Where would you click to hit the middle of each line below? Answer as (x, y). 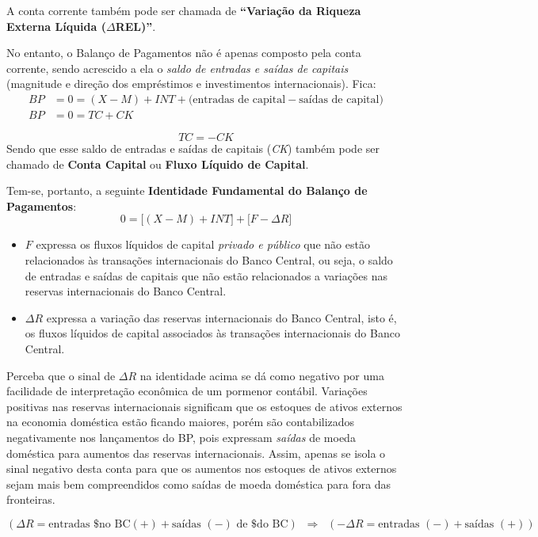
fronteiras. (31, 499)
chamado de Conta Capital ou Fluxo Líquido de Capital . (158, 164)
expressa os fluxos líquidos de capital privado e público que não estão (203, 244)
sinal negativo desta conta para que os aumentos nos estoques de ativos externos (202, 468)
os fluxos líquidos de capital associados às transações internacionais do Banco (212, 333)
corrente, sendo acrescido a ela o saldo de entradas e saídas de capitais (177, 68)
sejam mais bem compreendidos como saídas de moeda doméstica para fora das (199, 484)
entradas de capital (239, 99)
